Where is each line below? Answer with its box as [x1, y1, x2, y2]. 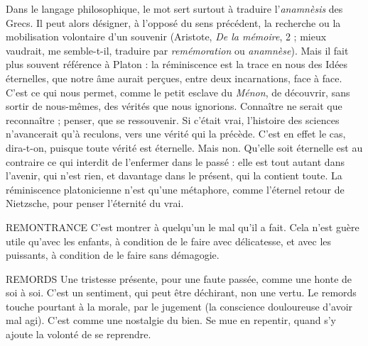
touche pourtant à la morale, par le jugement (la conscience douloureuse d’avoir [6, 298, 353, 313]
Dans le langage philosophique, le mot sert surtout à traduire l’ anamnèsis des [6, 1, 343, 16]
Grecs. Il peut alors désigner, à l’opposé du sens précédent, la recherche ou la [6, 15, 341, 30]
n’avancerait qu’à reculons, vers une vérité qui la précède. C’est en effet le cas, [6, 126, 346, 141]
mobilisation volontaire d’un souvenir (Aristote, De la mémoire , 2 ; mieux [6, 29, 327, 44]
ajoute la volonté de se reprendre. [6, 327, 151, 342]
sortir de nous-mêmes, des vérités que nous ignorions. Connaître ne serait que [6, 99, 342, 113]
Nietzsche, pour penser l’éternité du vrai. [6, 196, 184, 211]
